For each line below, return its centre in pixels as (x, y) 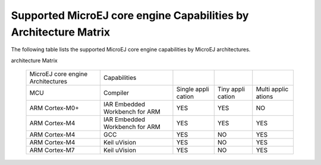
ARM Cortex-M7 (52, 150)
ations (265, 96)
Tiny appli (231, 89)
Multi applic (272, 89)
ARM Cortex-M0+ (54, 108)
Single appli (193, 89)
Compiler (116, 93)
